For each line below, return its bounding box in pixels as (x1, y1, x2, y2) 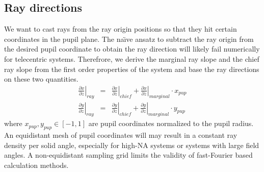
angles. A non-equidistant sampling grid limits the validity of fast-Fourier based (4, 150, 253, 160)
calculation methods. (4, 160, 69, 170)
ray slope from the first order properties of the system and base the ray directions (4, 63, 259, 74)
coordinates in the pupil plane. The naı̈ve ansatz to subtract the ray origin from (4, 33, 254, 44)
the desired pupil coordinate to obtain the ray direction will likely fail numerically (4, 43, 260, 54)
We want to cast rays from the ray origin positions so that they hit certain (4, 23, 237, 34)
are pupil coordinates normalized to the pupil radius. (88, 118, 254, 129)
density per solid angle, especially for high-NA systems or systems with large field (4, 139, 259, 150)
